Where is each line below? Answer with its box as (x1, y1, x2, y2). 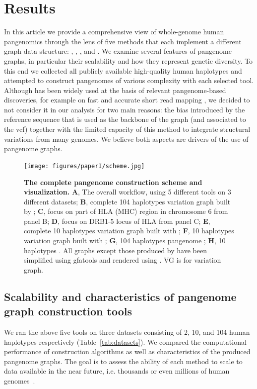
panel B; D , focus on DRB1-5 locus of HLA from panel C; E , (24, 215, 210, 226)
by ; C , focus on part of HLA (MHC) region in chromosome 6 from (24, 206, 228, 216)
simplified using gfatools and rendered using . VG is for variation (24, 255, 221, 265)
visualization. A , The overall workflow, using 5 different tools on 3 (24, 187, 231, 197)
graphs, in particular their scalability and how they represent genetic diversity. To (4, 55, 253, 66)
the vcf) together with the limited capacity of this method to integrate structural (4, 124, 251, 134)
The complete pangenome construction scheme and (24, 177, 202, 187)
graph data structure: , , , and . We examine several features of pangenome (4, 46, 232, 56)
